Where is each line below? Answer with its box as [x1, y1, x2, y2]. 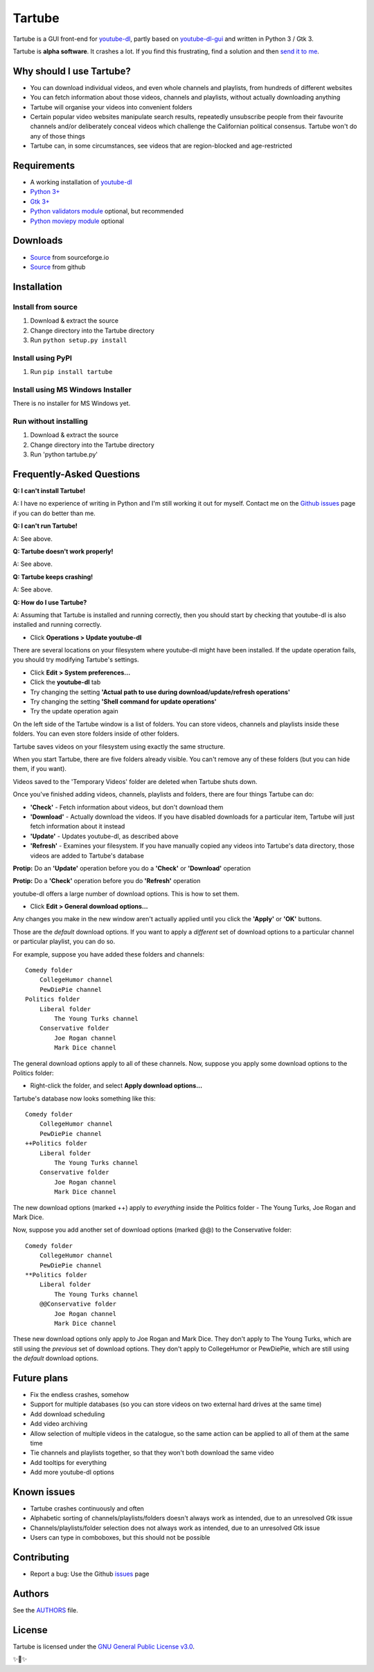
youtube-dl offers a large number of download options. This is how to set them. [12, 889, 240, 898]
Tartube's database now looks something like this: [12, 1094, 156, 1103]
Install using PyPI [12, 353, 73, 363]
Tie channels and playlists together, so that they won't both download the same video [30, 1448, 274, 1457]
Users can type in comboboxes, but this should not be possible [30, 1533, 211, 1542]
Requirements [12, 160, 75, 171]
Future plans [12, 1372, 69, 1384]
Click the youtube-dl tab [30, 678, 101, 686]
